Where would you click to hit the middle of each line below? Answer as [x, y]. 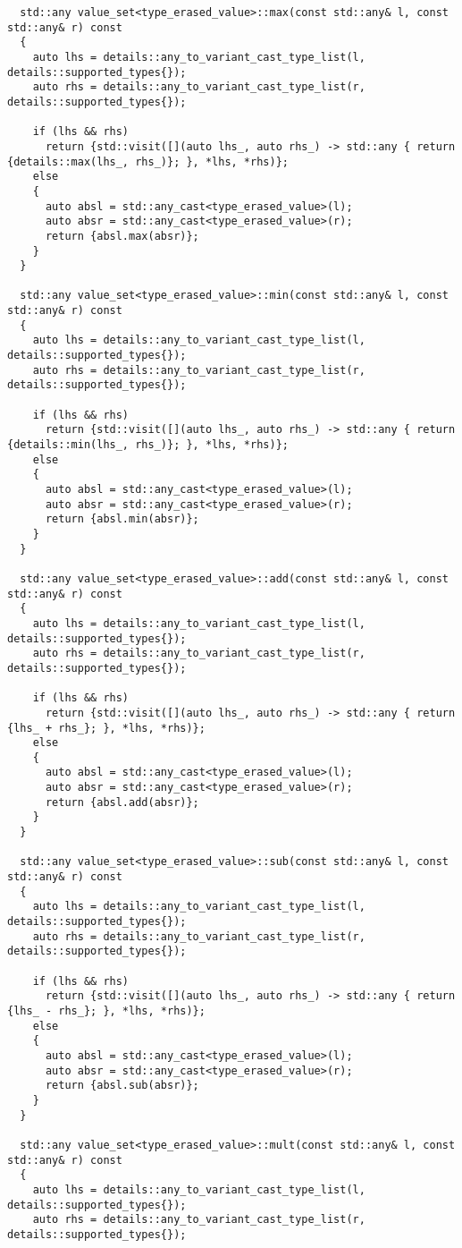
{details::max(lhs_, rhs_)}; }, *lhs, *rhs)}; [148, 161]
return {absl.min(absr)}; [122, 519]
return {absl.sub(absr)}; [122, 1086]
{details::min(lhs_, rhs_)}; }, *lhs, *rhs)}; [148, 445]
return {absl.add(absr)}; [122, 802]
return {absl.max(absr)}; [122, 236]
